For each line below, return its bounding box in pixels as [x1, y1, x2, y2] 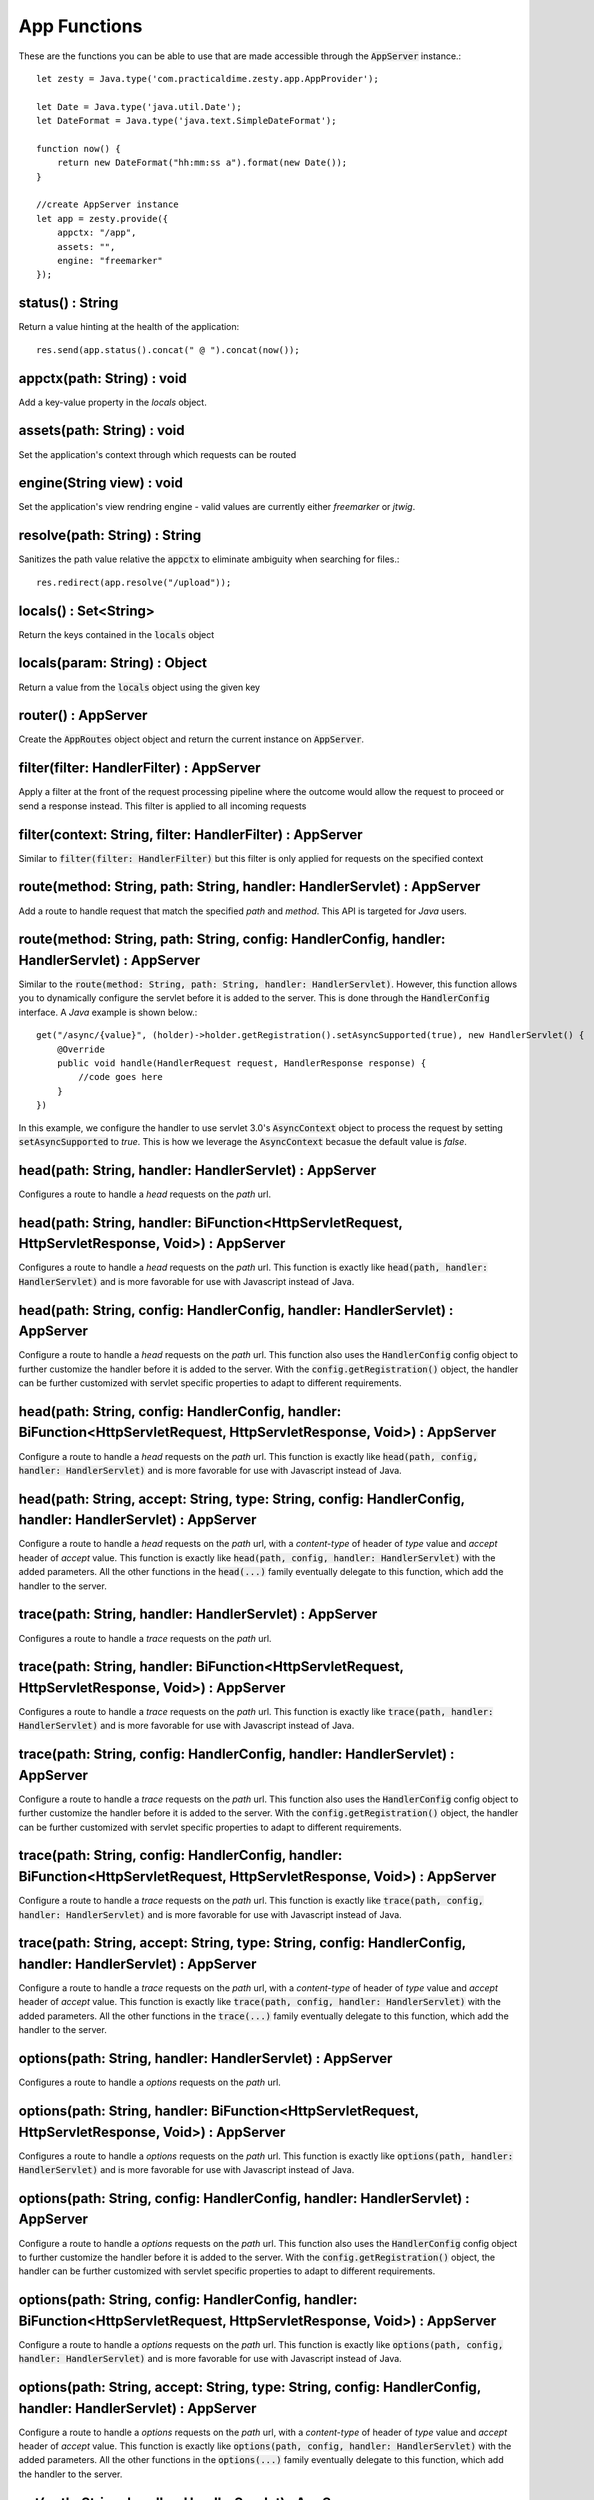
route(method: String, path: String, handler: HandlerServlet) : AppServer [18, 878, 481, 895]
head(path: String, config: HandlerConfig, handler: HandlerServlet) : [18, 1301, 454, 1319]
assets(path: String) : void [18, 422, 185, 439]
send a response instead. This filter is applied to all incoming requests [18, 800, 307, 812]
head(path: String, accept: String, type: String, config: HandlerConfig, [18, 1490, 465, 1507]
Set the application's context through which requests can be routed [18, 448, 297, 460]
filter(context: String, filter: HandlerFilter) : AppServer [18, 826, 364, 843]
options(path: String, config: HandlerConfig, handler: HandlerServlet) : [18, 2190, 470, 2207]
